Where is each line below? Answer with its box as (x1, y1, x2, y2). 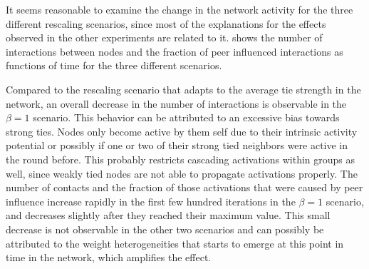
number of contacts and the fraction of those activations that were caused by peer (6, 180, 363, 195)
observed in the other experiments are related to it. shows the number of (6, 30, 323, 45)
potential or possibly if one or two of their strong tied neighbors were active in (6, 138, 348, 153)
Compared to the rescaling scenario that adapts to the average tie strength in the (6, 81, 361, 96)
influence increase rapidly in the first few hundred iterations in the (6, 193, 296, 208)
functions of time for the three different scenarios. (6, 58, 222, 73)
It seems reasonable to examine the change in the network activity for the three (6, 2, 353, 16)
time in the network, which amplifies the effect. (6, 250, 212, 265)
